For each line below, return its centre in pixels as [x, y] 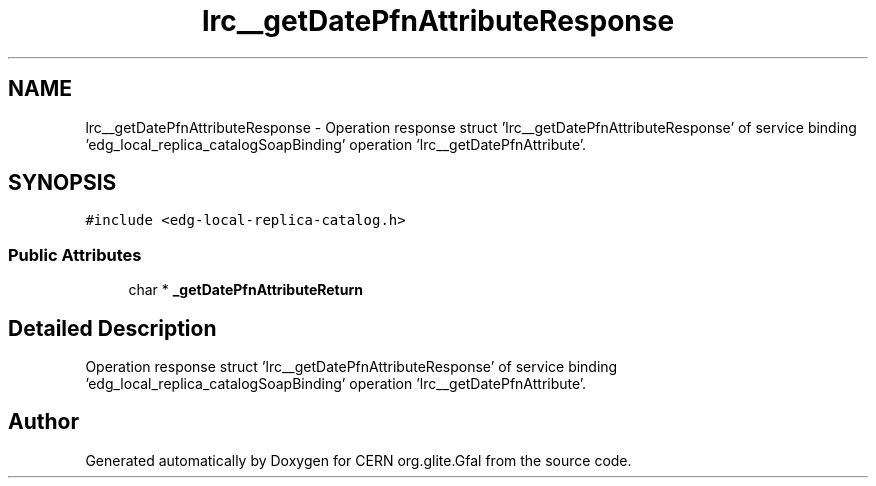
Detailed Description [112, 328]
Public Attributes [75, 254]
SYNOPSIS [62, 183]
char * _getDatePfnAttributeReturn [245, 290]
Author [43, 422]
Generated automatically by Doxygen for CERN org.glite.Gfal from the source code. [358, 460]
